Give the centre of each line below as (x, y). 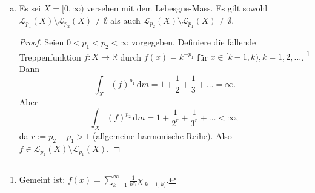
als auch (125, 20)
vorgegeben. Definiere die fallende (194, 42)
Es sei (30, 8)
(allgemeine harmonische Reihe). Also (162, 135)
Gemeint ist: (42, 179)
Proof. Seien (41, 42)
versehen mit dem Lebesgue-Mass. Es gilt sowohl (177, 8)
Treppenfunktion (50, 57)
